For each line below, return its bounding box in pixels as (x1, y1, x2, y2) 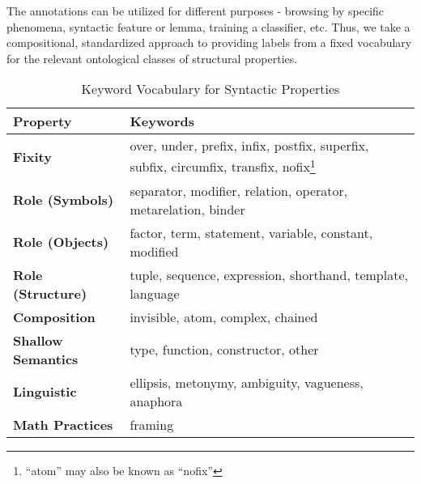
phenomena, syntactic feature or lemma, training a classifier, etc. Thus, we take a (6, 18, 410, 35)
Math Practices (13, 414, 113, 434)
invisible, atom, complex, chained (130, 307, 318, 326)
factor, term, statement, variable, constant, (130, 223, 373, 242)
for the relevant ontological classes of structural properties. (6, 49, 298, 66)
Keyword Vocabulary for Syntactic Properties (81, 79, 340, 99)
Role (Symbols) (13, 190, 114, 210)
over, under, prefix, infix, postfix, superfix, (130, 136, 369, 155)
